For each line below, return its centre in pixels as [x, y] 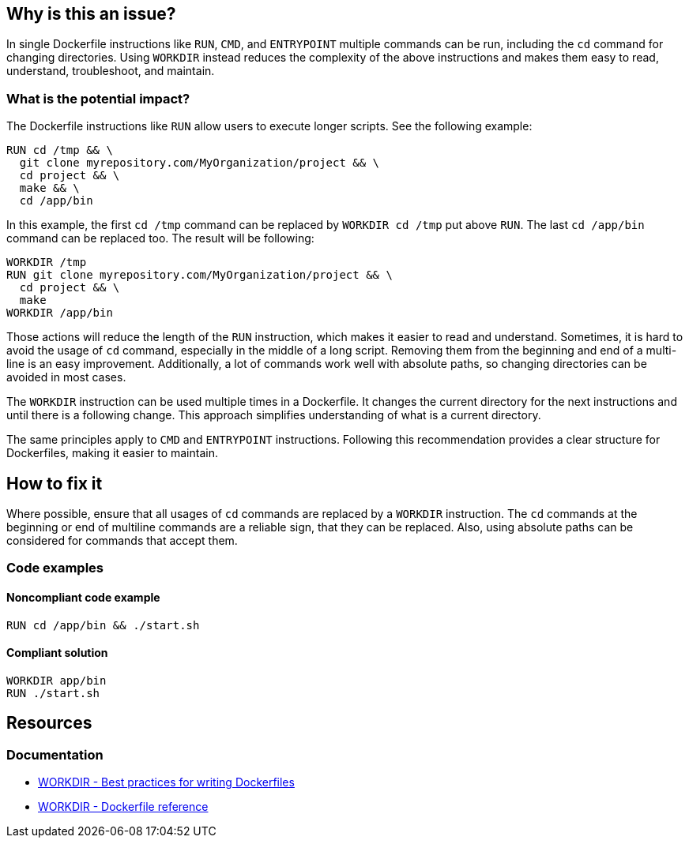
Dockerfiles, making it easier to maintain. [112, 453]
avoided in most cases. [66, 377]
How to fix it [55, 483]
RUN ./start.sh [53, 693]
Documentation [55, 754]
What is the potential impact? [98, 98]
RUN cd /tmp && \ [60, 150]
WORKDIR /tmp [47, 263]
